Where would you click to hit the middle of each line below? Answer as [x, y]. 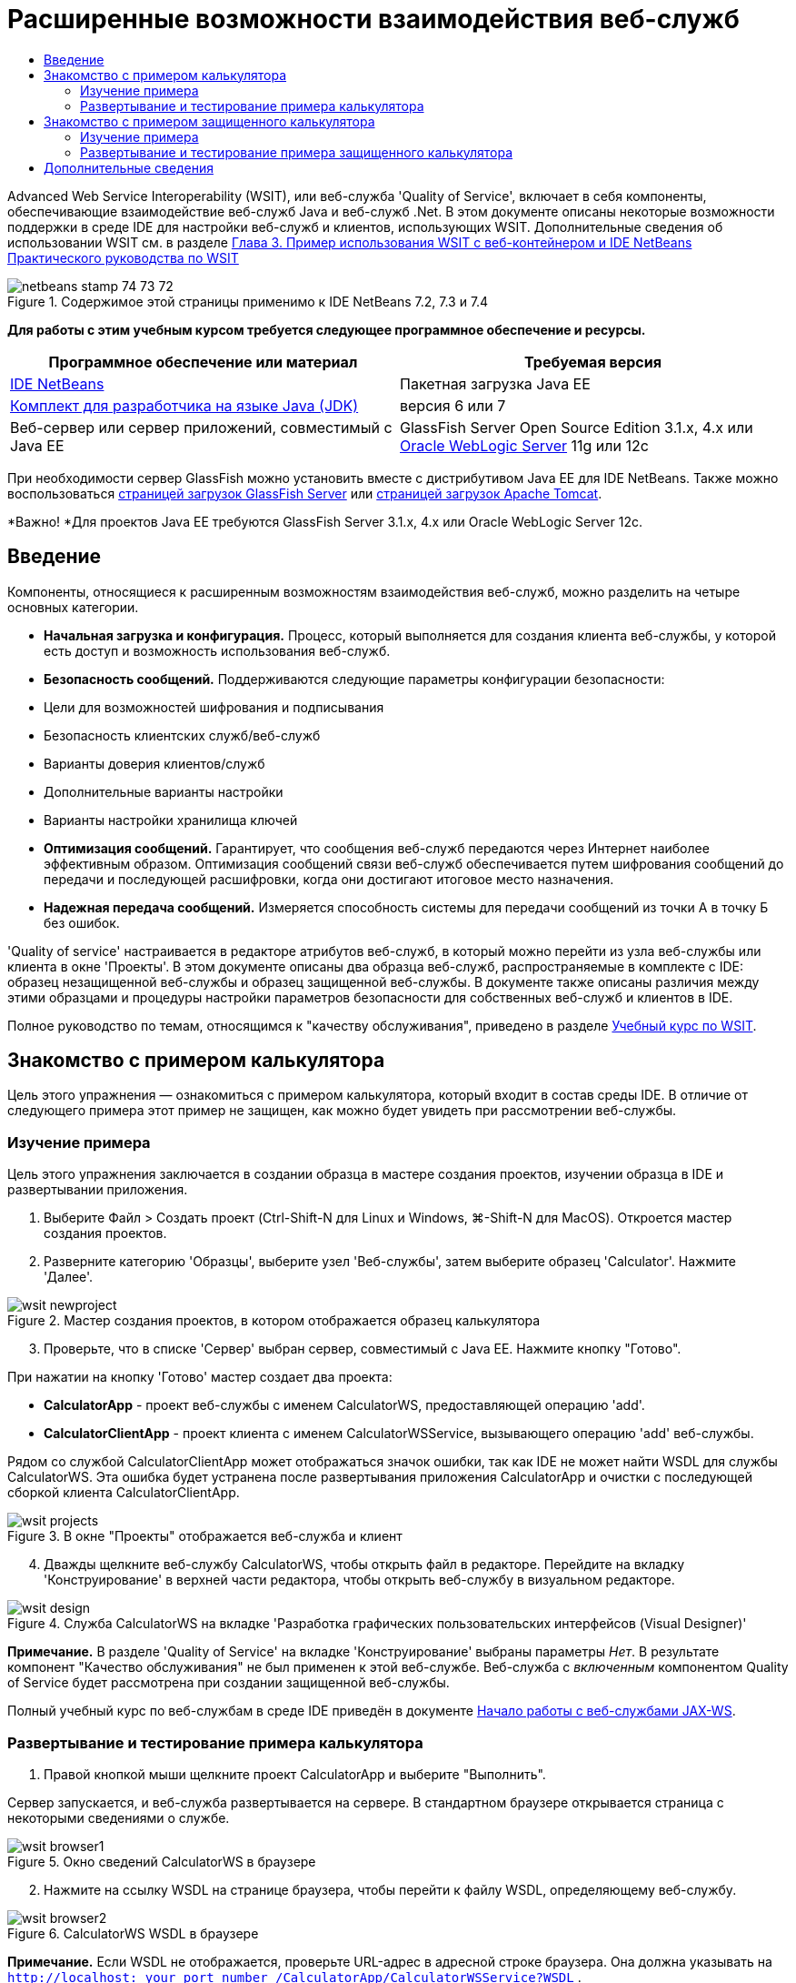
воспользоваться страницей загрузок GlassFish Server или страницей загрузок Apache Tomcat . [305, 493]
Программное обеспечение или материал [203, 362]
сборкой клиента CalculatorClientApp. [124, 1493]
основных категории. [73, 607]
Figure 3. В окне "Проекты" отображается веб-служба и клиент [205, 1536]
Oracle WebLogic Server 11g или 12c [524, 445]
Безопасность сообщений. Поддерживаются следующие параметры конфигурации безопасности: [354, 679]
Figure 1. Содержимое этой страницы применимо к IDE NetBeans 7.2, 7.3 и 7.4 [248, 301]
